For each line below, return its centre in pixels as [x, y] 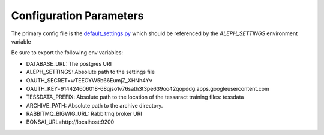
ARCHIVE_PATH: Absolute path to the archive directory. [94, 105]
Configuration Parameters [77, 16]
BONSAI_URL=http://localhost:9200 [70, 122]
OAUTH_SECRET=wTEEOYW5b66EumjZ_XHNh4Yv [89, 80]
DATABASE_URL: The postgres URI [69, 63]
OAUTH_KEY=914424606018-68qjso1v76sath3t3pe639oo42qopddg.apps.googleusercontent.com [148, 88]
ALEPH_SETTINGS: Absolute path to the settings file [91, 72]
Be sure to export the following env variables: [67, 53]
